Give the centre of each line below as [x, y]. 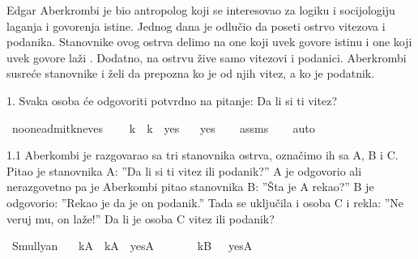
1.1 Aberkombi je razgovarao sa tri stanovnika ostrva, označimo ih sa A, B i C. [203, 155]
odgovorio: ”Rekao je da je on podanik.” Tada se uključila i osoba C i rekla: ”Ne [205, 202]
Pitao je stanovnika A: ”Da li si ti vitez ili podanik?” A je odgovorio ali [184, 170]
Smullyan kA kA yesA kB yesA [132, 246]
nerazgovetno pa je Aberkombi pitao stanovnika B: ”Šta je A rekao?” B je [190, 187]
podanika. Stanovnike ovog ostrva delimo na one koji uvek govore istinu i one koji [209, 42]
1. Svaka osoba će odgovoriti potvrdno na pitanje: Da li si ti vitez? [172, 100]
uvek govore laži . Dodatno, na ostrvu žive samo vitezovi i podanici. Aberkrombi [207, 57]
